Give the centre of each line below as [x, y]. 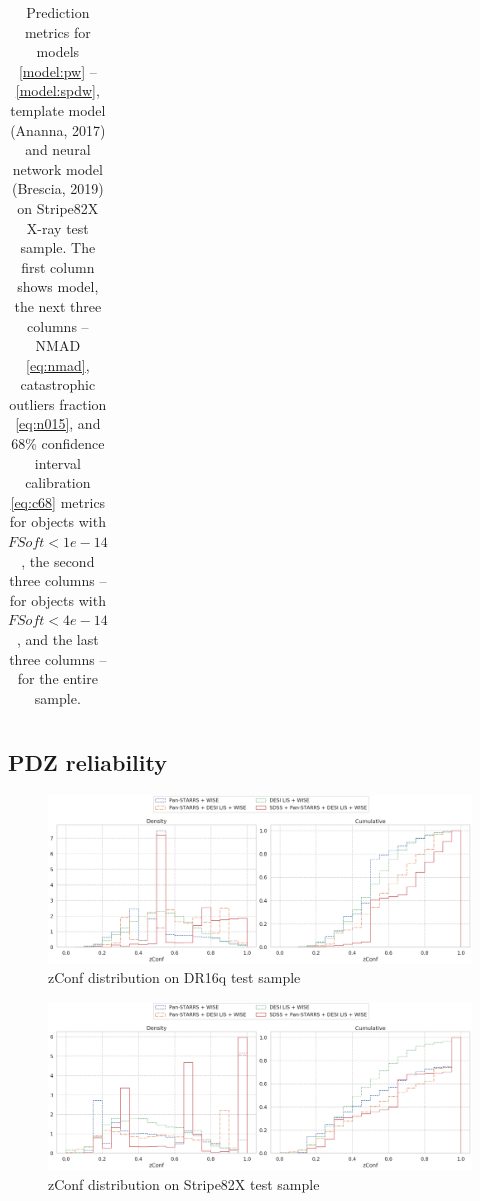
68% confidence [58, 443]
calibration [58, 482]
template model [58, 109]
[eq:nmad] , [58, 364]
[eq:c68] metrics [58, 501]
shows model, [58, 286]
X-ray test [57, 227]
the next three [58, 305]
